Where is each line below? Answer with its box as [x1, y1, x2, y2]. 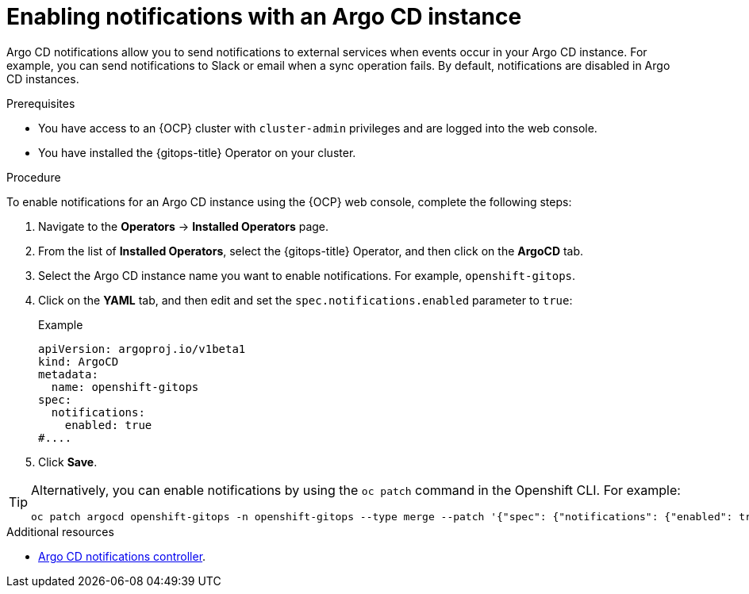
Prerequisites [6, 96, 75, 110]
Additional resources [6, 524, 114, 538]
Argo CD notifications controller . [38, 549, 206, 563]
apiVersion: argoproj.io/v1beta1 [38, 342, 246, 355]
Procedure [6, 170, 61, 184]
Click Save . [38, 454, 98, 469]
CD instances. [6, 71, 79, 86]
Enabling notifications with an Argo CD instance [6, 3, 522, 30]
